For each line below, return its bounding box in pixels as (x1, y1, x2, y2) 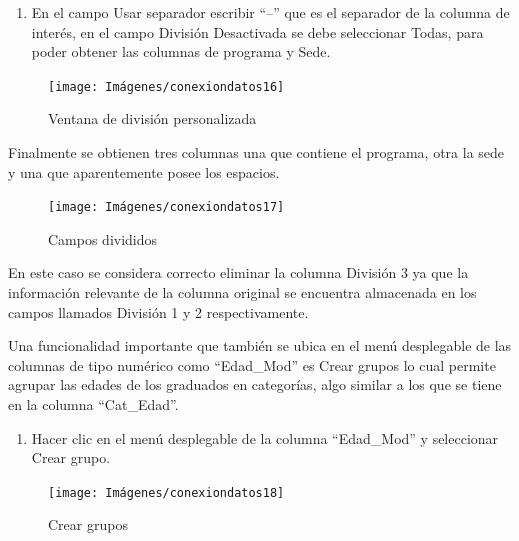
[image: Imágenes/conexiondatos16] (48, 79, 285, 94)
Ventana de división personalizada (48, 108, 257, 129)
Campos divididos (48, 228, 158, 249)
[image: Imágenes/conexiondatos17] (48, 200, 285, 215)
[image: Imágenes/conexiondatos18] (48, 485, 285, 500)
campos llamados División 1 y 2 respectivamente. (8, 301, 309, 322)
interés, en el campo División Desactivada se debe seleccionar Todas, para (31, 21, 484, 42)
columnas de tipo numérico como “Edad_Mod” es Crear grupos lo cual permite (8, 354, 496, 375)
